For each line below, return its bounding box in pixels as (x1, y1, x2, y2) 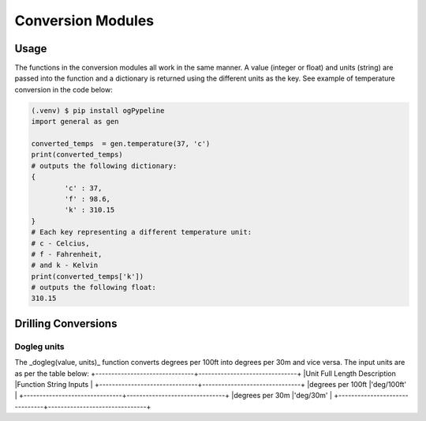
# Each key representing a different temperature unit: (31, 227, 252, 237)
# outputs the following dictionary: (31, 161, 177, 170)
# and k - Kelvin (31, 261, 99, 270)
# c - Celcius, (31, 239, 90, 248)
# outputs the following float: (31, 283, 157, 292)
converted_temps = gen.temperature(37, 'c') (31, 139, 211, 148)
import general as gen (31, 117, 119, 126)
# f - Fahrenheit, (31, 250, 103, 258)
